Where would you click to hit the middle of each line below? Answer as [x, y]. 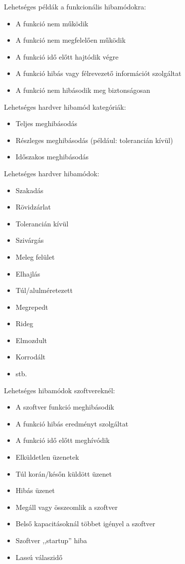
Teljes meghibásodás [46, 123]
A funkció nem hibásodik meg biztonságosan [83, 90]
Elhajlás [28, 273]
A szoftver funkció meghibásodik [65, 407]
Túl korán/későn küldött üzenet [64, 473]
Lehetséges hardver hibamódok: [52, 173]
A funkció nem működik [52, 23]
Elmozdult [31, 340]
